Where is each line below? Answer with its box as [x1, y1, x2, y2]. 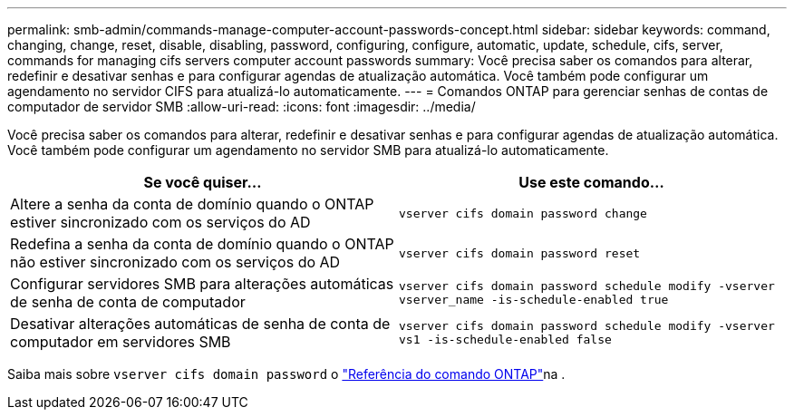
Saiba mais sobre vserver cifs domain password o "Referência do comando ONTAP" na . [7, 366, 566, 382]
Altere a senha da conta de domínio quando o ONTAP [10, 195, 374, 213]
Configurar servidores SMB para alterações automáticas [10, 275, 394, 293]
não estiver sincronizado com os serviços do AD [10, 253, 341, 271]
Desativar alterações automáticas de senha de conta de [10, 315, 391, 333]
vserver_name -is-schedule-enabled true [399, 293, 669, 306]
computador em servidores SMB [10, 333, 231, 351]
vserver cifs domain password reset [399, 246, 641, 260]
